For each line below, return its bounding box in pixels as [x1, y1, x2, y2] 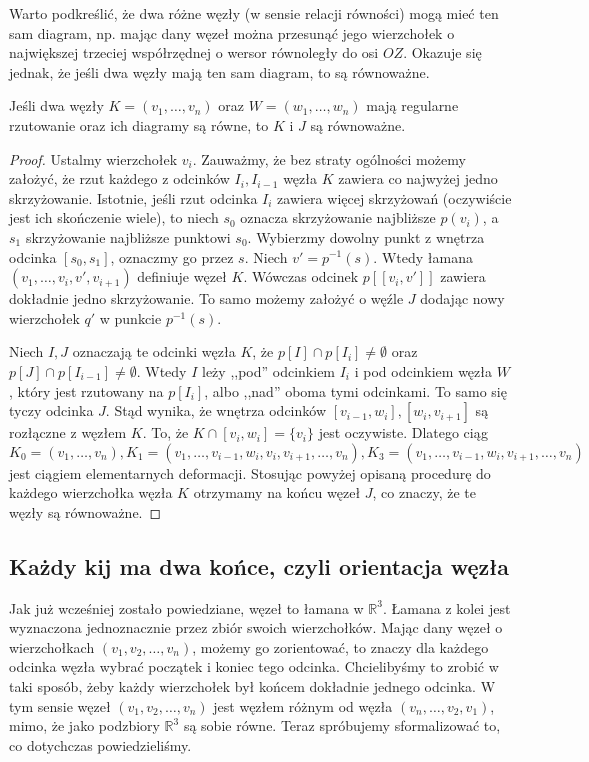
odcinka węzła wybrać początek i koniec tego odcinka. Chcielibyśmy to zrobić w [9, 656, 499, 677]
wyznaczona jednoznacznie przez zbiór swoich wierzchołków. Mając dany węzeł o [9, 617, 503, 638]
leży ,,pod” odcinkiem [202, 360, 336, 381]
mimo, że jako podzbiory [9, 715, 160, 736]
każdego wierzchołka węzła [9, 482, 173, 503]
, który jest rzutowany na [9, 380, 164, 401]
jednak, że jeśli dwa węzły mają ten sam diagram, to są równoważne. [9, 61, 430, 82]
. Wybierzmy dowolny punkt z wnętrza [247, 226, 485, 247]
